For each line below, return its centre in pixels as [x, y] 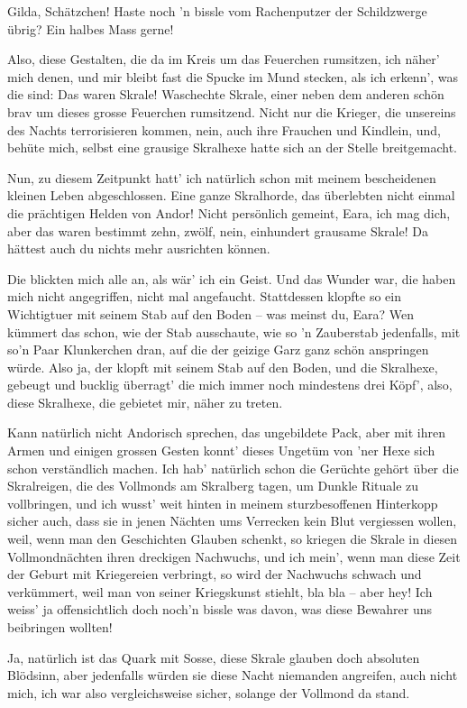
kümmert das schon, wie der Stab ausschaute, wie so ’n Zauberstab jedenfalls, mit [234, 331]
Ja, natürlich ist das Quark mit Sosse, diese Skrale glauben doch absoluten [214, 657]
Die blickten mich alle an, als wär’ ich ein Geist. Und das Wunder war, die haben [232, 278]
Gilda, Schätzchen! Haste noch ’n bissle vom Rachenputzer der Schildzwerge [217, 11]
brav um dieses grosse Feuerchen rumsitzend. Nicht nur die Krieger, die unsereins [232, 111]
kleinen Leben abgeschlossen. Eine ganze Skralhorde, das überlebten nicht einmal [231, 195]
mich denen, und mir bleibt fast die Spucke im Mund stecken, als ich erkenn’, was [233, 76]
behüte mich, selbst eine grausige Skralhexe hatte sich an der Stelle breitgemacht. [232, 147]
